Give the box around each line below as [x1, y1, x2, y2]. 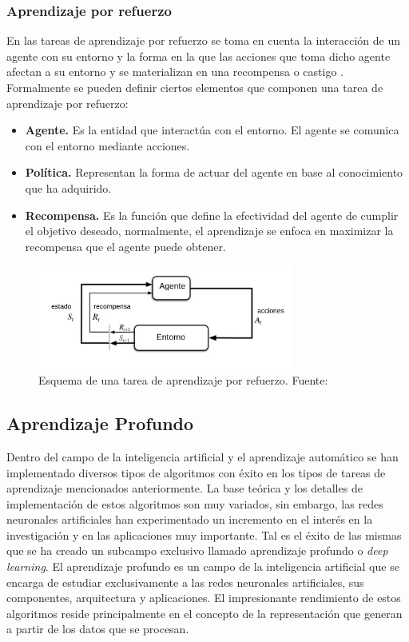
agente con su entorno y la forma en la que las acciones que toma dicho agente [6, 47, 391, 64]
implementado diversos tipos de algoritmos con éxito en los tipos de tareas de [6, 464, 386, 481]
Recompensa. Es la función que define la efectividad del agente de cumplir [25, 206, 399, 223]
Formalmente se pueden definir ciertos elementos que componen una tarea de [6, 79, 383, 95]
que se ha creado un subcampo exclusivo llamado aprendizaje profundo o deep [6, 542, 388, 559]
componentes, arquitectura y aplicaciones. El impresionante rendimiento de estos [6, 589, 401, 606]
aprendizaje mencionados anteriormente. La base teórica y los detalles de [6, 480, 363, 496]
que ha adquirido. [25, 179, 112, 196]
